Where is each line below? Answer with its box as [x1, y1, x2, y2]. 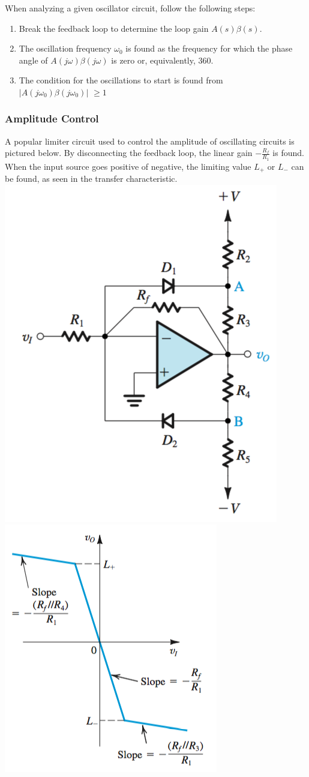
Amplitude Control [5, 111, 99, 126]
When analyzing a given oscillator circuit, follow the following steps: [5, 2, 256, 14]
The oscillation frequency [19, 42, 112, 55]
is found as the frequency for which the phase [125, 42, 293, 55]
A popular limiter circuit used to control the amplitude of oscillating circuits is [5, 134, 295, 147]
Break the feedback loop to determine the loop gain [19, 22, 209, 34]
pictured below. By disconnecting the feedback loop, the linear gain [5, 146, 253, 159]
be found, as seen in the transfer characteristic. [5, 172, 178, 185]
